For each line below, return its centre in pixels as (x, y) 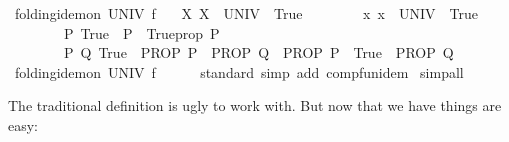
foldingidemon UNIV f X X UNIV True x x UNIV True (246, 13)
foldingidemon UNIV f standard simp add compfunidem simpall (239, 71)
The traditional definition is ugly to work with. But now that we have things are (255, 105)
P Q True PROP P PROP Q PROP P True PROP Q (258, 52)
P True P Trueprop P (141, 32)
